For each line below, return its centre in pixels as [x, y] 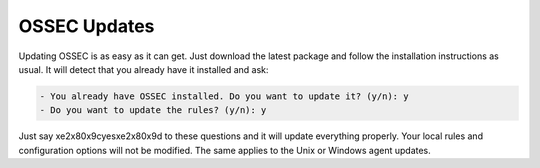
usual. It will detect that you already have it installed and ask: [143, 69]
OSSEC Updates [86, 26]
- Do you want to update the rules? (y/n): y [153, 110]
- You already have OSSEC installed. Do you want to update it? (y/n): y [224, 96]
